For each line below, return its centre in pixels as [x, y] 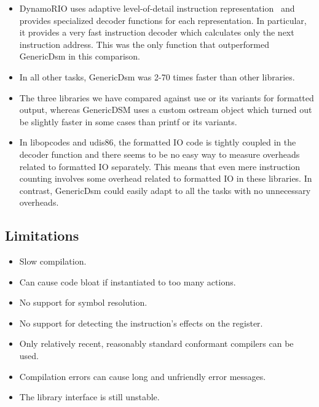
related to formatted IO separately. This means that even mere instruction [160, 166]
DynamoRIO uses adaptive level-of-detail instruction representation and [157, 8]
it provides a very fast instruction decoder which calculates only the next [157, 32]
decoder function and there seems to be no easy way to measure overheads [159, 154]
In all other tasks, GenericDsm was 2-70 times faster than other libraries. [157, 76]
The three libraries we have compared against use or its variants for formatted [167, 97]
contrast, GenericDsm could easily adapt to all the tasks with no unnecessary [165, 190]
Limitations [42, 235]
